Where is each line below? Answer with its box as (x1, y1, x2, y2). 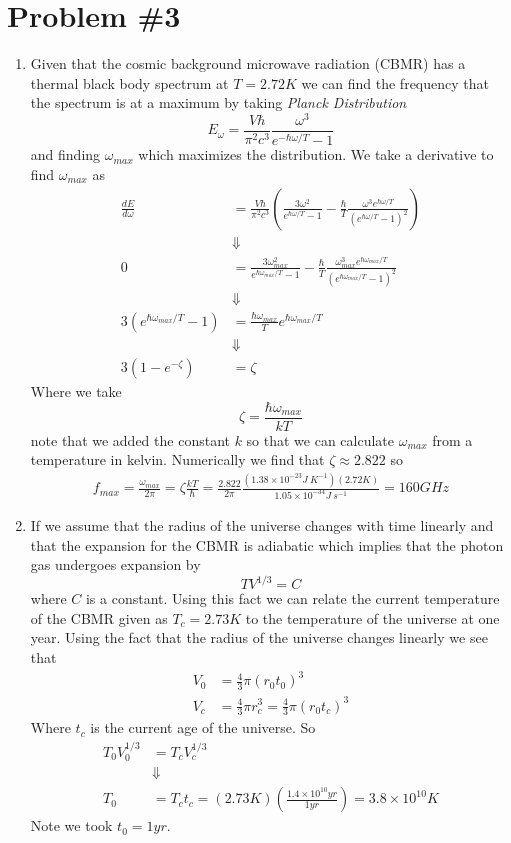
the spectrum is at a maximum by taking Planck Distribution (30, 92, 407, 113)
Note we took (30, 815, 113, 836)
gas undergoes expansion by (30, 554, 201, 575)
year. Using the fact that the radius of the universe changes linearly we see (30, 627, 488, 648)
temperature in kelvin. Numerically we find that (30, 449, 325, 470)
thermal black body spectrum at (30, 72, 229, 93)
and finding (30, 144, 101, 165)
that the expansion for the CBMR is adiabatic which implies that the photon (30, 534, 504, 555)
